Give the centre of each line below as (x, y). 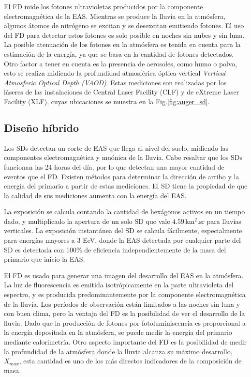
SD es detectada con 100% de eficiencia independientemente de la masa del (115, 249)
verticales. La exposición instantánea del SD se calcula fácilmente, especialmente (123, 230)
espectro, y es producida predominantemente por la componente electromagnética (125, 294)
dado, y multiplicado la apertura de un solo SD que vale (87, 221)
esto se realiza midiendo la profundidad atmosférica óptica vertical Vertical (115, 73)
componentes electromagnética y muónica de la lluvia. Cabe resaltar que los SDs (123, 157)
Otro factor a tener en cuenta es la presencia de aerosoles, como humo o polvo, (120, 63)
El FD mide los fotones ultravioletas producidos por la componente (103, 6)
